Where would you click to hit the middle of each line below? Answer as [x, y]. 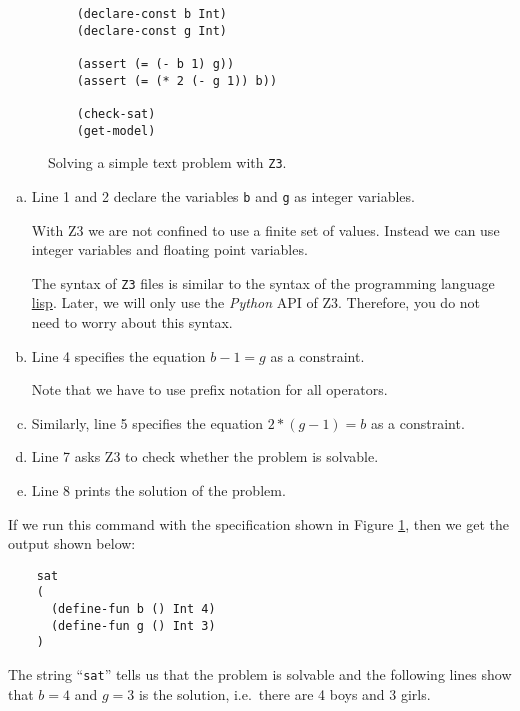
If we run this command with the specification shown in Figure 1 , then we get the [258, 523]
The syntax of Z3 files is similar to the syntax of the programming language [263, 282]
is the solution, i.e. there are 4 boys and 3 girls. [284, 693]
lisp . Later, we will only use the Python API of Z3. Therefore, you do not [256, 302]
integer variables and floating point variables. [169, 249]
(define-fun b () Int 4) [133, 609]
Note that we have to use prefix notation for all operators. [209, 389]
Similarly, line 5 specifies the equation [147, 422]
